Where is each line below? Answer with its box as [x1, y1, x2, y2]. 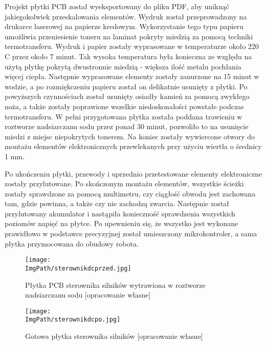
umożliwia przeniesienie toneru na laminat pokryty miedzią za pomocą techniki [5, 31, 253, 41]
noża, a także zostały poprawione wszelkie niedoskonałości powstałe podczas [5, 101, 244, 111]
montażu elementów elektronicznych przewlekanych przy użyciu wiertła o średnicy [5, 141, 262, 152]
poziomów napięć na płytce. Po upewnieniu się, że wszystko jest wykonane [5, 218, 238, 229]
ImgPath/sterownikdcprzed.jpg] [25, 264, 131, 272]
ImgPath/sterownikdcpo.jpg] [25, 316, 121, 324]
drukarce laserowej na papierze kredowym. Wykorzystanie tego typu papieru [5, 21, 243, 32]
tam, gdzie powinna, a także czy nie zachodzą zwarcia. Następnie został [5, 198, 229, 209]
